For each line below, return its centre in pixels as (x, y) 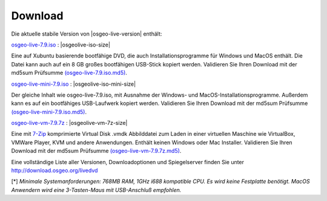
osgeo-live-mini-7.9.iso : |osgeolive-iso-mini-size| (74, 84)
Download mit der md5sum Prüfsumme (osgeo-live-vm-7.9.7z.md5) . (96, 151)
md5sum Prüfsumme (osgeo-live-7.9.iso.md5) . (69, 73)
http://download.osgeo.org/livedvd (54, 171)
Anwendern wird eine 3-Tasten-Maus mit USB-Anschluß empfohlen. (96, 190)
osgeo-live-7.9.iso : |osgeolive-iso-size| (61, 45)
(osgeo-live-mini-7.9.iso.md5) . (49, 112)
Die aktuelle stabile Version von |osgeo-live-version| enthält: (87, 34)
